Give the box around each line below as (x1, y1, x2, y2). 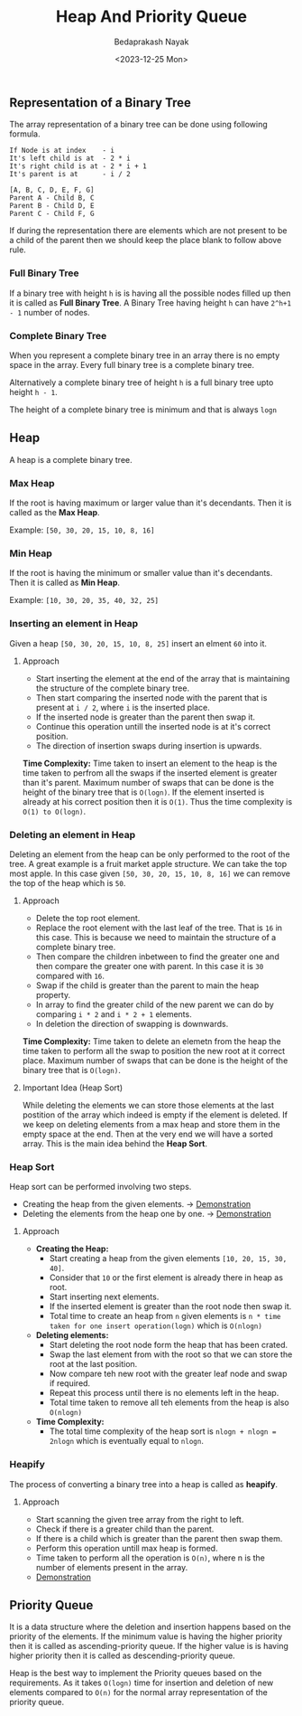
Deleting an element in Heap (9, 828, 136, 841)
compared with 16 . (35, 970, 105, 981)
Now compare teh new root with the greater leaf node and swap (49, 1368, 288, 1380)
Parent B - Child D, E (9, 202, 95, 211)
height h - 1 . (9, 386, 59, 397)
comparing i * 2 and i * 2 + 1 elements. (35, 1008, 192, 1019)
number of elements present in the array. (35, 1561, 188, 1572)
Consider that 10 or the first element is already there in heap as (49, 1272, 284, 1283)
